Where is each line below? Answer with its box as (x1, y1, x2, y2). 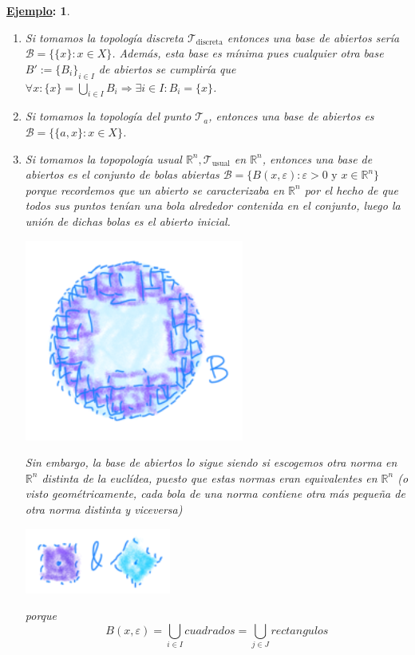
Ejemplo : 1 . (6, 2, 70, 18)
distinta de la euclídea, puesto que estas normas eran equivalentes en (41, 469, 377, 486)
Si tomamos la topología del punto (25, 108, 192, 124)
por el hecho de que (304, 181, 398, 198)
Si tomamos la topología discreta (25, 29, 184, 45)
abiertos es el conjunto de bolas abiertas (25, 166, 219, 183)
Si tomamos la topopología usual (25, 150, 182, 167)
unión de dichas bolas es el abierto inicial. (25, 212, 231, 229)
